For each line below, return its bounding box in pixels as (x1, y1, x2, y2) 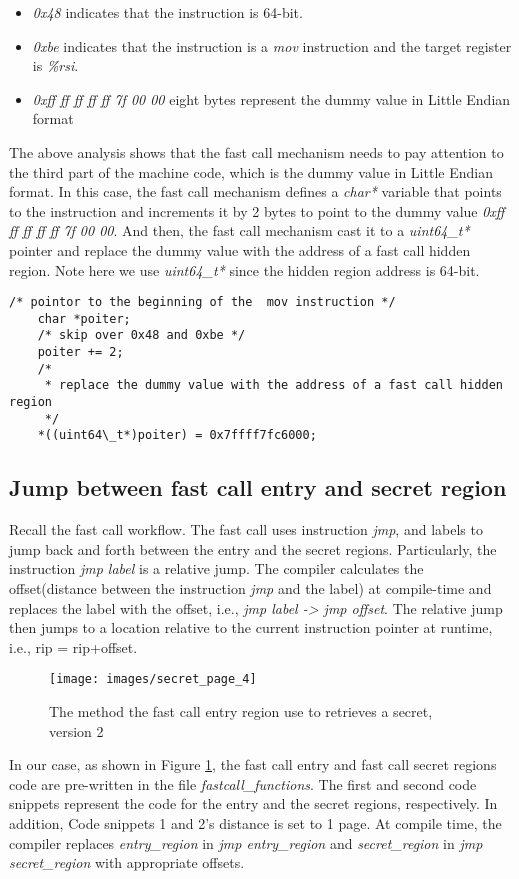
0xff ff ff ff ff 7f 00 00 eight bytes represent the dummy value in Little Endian (32, 88, 511, 109)
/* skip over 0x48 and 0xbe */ (37, 328, 246, 343)
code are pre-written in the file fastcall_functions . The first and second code (9, 773, 477, 794)
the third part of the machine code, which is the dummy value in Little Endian (9, 161, 493, 182)
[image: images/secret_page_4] (49, 672, 257, 687)
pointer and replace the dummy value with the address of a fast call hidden (9, 239, 471, 260)
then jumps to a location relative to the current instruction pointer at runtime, (9, 617, 493, 638)
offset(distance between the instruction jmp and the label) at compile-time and (9, 578, 492, 599)
